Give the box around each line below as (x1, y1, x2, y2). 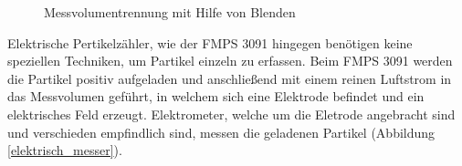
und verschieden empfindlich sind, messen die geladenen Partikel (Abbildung (7, 122, 436, 141)
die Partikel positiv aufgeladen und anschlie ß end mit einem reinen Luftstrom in (7, 68, 452, 88)
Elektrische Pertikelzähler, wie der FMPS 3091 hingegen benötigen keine (7, 33, 413, 52)
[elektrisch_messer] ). (7, 140, 122, 160)
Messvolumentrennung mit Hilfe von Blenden (44, 3, 296, 21)
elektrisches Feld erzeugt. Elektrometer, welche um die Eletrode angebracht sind (7, 104, 456, 123)
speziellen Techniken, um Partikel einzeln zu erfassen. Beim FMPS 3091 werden (7, 51, 453, 70)
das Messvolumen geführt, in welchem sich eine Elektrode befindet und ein (7, 87, 425, 106)
